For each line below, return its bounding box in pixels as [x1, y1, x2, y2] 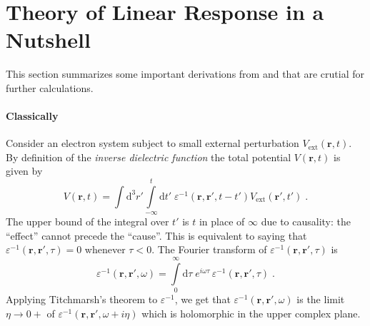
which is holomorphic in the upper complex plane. [141, 305, 361, 320]
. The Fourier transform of [151, 242, 267, 257]
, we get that [174, 292, 231, 307]
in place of [199, 214, 245, 229]
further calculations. [6, 80, 94, 95]
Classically [6, 108, 59, 123]
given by [6, 163, 43, 178]
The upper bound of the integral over [6, 214, 169, 229]
